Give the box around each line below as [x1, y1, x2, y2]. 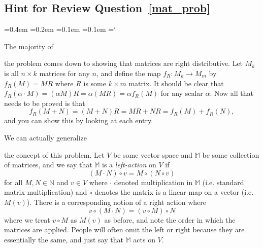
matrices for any [39, 67, 90, 78]
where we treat [4, 214, 50, 225]
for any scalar [160, 88, 203, 98]
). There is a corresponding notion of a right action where [26, 196, 206, 207]
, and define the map [96, 67, 161, 78]
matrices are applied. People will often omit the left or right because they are [4, 224, 245, 235]
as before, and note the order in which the [104, 214, 236, 225]
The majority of [4, 41, 53, 51]
